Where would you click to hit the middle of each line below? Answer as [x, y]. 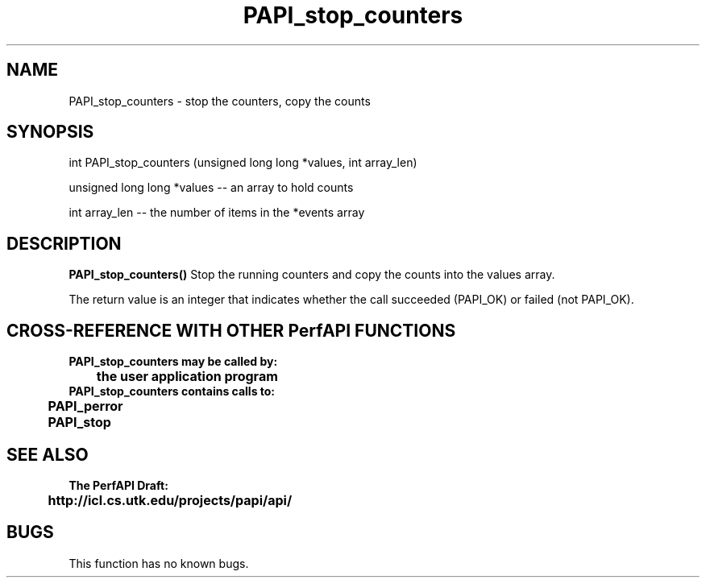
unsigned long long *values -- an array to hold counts [211, 188]
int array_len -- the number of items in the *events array [217, 213]
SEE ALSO [48, 454]
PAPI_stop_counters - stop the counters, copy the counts [220, 101]
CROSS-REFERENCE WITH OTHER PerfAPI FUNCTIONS [231, 330]
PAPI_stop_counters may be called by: [173, 362]
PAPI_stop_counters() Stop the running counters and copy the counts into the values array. [312, 275]
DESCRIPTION [64, 243]
